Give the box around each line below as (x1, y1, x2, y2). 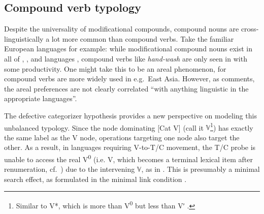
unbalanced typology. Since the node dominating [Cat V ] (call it (4, 122, 204, 133)
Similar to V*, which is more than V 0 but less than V (16, 199, 183, 211)
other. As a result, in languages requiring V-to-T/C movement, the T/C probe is (4, 142, 256, 152)
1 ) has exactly (210, 120, 253, 133)
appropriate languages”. (4, 93, 77, 104)
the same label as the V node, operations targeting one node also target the (4, 132, 240, 142)
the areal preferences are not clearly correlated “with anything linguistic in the (4, 83, 249, 94)
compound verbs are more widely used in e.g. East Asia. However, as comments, (4, 73, 255, 84)
